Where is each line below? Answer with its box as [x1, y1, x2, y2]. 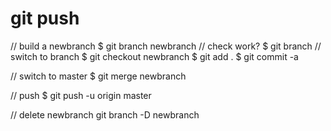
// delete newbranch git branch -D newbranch [10, 108, 200, 121]
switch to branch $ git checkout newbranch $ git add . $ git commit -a [10, 50, 299, 62]
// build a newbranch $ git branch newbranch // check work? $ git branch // [10, 40, 322, 52]
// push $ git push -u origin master [10, 89, 152, 101]
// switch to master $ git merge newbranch [10, 70, 187, 82]
